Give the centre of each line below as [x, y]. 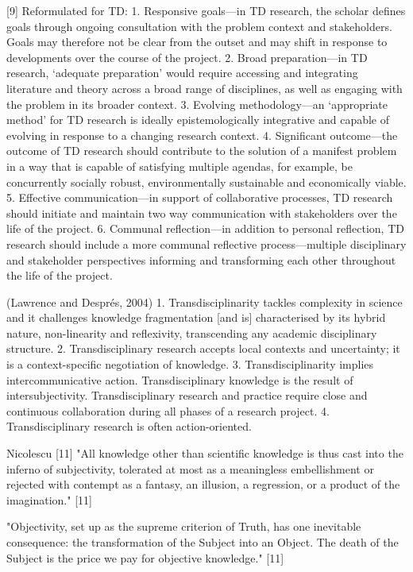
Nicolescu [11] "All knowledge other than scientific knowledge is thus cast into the [205, 453]
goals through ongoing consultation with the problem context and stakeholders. [199, 26]
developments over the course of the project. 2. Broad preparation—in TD [187, 57]
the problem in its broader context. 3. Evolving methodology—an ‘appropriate [197, 104]
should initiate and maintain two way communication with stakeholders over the [202, 213]
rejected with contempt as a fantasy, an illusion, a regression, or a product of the [203, 484]
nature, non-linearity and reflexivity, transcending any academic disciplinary [192, 332]
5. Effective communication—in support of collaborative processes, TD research [200, 197]
